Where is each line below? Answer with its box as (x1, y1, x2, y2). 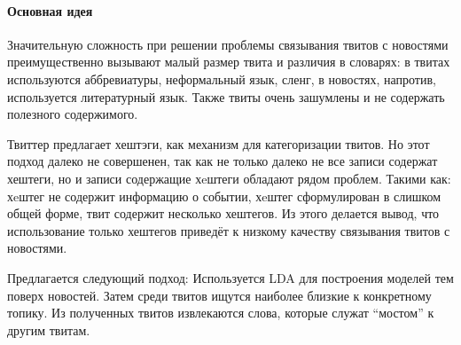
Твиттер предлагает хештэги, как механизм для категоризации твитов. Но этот (7, 134, 430, 153)
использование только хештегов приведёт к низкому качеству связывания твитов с (7, 221, 450, 239)
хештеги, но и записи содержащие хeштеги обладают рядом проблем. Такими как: (7, 169, 451, 187)
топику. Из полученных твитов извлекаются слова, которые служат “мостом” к (7, 303, 434, 322)
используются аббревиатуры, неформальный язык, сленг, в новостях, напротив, (7, 69, 436, 88)
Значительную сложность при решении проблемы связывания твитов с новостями (7, 35, 449, 53)
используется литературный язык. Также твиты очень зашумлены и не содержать (7, 87, 445, 106)
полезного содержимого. (7, 105, 138, 123)
